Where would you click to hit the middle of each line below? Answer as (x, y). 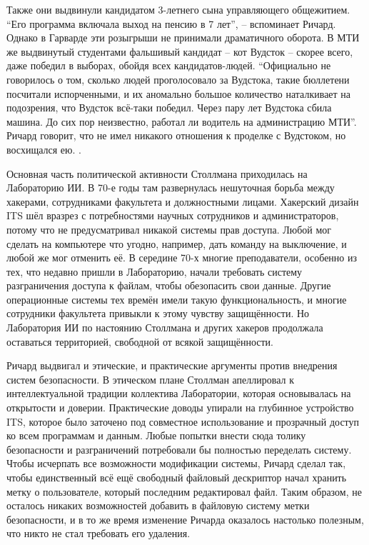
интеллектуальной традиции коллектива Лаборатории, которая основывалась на (179, 393)
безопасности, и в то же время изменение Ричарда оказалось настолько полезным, (185, 519)
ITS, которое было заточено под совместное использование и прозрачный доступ (183, 421)
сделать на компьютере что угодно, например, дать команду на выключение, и (177, 243)
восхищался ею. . (44, 149)
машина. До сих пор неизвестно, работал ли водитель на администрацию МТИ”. (182, 121)
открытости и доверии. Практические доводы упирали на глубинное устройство (180, 407)
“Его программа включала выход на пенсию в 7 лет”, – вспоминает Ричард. (171, 23)
